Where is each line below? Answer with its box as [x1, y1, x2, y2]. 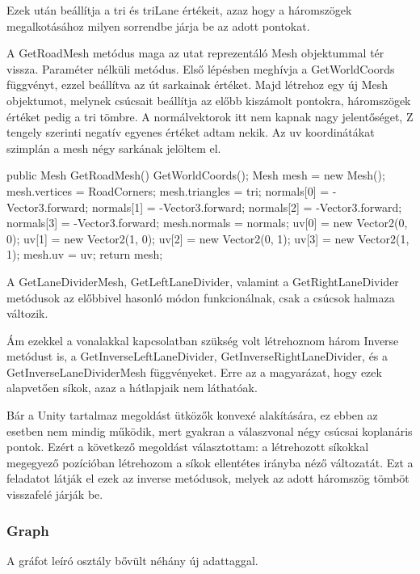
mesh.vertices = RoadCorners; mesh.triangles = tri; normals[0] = [6, 182, 330, 199]
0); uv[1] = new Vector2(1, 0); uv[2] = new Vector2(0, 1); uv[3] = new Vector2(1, [6, 230, 409, 247]
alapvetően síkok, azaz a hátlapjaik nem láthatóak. [6, 379, 258, 396]
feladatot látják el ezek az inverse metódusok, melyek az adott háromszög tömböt [6, 470, 409, 487]
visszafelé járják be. [6, 486, 103, 503]
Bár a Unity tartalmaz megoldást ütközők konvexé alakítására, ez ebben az [6, 407, 378, 424]
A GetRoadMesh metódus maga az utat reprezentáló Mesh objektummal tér [6, 44, 384, 61]
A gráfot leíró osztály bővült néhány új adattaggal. [6, 551, 258, 568]
